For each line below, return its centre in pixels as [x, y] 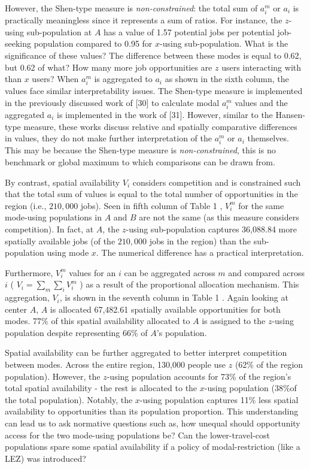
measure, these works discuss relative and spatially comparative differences [160, 126]
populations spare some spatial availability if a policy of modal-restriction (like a [153, 447]
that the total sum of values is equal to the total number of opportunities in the [151, 194]
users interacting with [262, 67]
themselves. [268, 138]
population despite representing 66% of [76, 332]
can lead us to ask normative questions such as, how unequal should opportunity [153, 423]
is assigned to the [234, 321]
